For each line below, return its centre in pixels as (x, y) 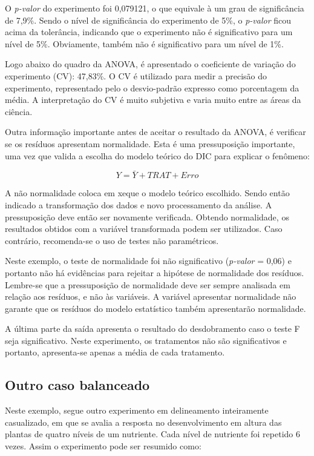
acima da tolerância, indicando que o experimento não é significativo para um (149, 32)
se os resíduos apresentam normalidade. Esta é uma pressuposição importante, (150, 143)
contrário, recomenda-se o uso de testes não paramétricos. (112, 240)
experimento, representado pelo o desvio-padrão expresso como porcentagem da (152, 88)
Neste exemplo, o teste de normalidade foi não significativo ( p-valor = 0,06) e (148, 261)
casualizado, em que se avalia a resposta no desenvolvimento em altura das (143, 422)
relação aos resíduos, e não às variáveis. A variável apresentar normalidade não (151, 296)
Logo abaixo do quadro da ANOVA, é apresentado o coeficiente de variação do (150, 64)
